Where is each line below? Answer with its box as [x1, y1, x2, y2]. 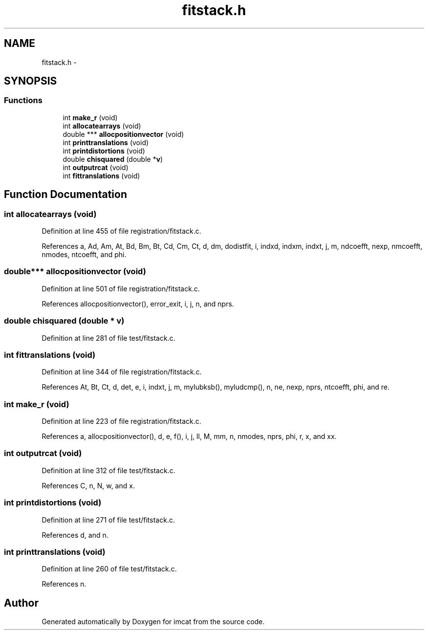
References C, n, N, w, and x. [42, 481, 135, 490]
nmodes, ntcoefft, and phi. [42, 250, 127, 259]
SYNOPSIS [4, 75, 57, 87]
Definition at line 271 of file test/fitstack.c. [42, 515, 175, 524]
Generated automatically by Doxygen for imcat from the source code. [42, 617, 265, 626]
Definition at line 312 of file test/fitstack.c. [42, 466, 175, 475]
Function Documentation [4, 188, 127, 201]
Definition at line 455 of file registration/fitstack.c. [42, 227, 201, 236]
